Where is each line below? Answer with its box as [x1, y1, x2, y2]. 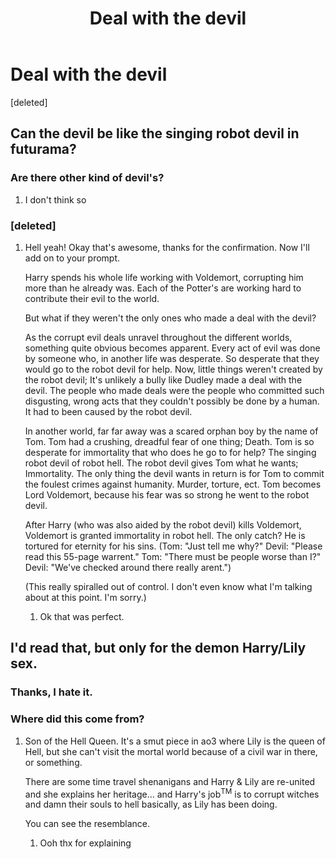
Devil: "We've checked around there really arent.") [24, 561, 232, 573]
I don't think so [24, 193, 87, 206]
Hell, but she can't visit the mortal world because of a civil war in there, [24, 745, 318, 757]
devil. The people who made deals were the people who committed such [24, 384, 325, 396]
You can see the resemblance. [24, 818, 150, 830]
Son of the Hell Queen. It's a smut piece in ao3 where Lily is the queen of [24, 735, 326, 747]
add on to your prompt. [24, 252, 121, 264]
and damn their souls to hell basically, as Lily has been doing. [24, 798, 278, 811]
